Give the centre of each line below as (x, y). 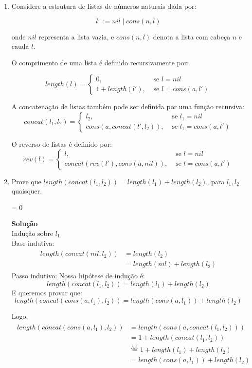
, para (216, 181)
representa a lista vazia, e (76, 36)
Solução (25, 223)
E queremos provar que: (47, 292)
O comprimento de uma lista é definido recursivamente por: (100, 62)
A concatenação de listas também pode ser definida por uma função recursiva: (128, 107)
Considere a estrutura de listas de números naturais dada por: (104, 6)
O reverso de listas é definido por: (62, 144)
